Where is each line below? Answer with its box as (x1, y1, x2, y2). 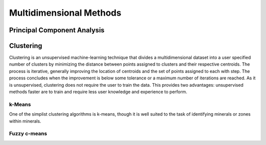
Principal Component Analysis (9, 26, 105, 34)
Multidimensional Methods (9, 7, 122, 18)
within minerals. (9, 118, 41, 124)
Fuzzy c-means (9, 130, 47, 137)
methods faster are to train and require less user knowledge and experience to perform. (9, 89, 187, 95)
